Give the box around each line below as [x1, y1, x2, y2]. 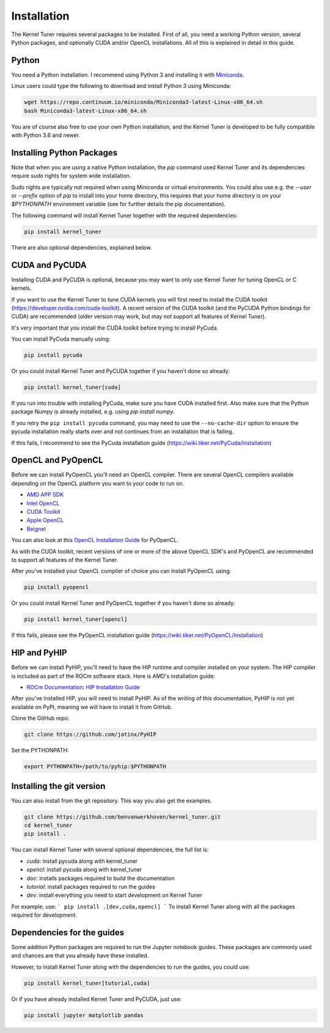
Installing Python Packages [11, 147, 118, 158]
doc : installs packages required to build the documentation [26, 875, 175, 882]
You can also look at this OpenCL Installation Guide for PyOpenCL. [11, 536, 178, 544]
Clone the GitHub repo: [11, 714, 70, 722]
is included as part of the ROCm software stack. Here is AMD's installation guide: [11, 672, 216, 679]
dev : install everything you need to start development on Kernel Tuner [26, 892, 203, 899]
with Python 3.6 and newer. [11, 131, 81, 139]
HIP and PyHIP [11, 648, 67, 658]
